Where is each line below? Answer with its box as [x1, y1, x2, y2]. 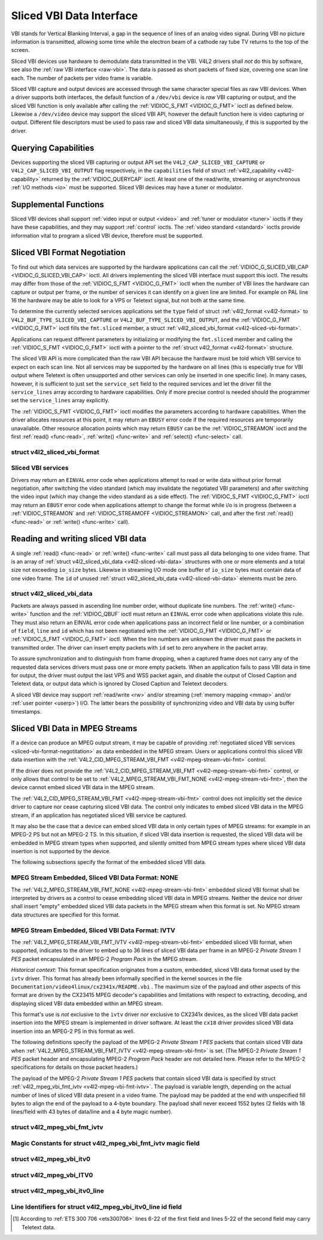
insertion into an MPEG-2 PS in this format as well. [11, 1027, 135, 1035]
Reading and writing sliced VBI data [11, 533, 147, 544]
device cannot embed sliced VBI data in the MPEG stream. [11, 784, 155, 791]
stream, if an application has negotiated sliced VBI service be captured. [11, 811, 187, 818]
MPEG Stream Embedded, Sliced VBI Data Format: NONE [11, 874, 179, 882]
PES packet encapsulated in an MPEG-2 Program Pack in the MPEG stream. [11, 955, 198, 962]
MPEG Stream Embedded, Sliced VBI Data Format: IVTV [11, 926, 176, 934]
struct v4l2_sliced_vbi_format [11, 448, 100, 456]
